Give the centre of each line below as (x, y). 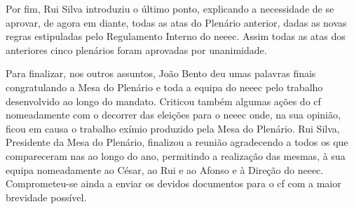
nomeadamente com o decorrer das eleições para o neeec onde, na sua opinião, (173, 115)
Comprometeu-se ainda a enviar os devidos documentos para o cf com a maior (173, 183)
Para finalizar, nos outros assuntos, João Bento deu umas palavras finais (161, 73)
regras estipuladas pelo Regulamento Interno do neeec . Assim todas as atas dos (176, 36)
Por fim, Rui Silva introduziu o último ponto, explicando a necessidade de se (170, 8)
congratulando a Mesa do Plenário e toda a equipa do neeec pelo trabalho (164, 87)
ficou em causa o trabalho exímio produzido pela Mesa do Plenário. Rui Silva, (173, 128)
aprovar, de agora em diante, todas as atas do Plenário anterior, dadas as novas (176, 22)
